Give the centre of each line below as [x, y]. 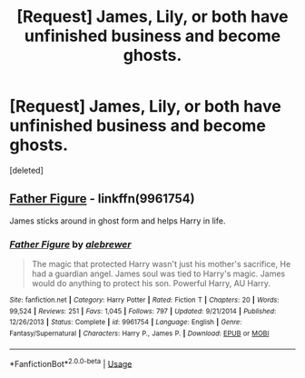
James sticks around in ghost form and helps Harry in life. [118, 221]
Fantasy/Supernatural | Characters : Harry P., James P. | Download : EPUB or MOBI [139, 333]
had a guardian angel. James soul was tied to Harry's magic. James [158, 274]
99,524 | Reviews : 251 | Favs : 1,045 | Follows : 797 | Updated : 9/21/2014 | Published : [143, 311]
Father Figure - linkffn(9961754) [102, 199]
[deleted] [26, 170]
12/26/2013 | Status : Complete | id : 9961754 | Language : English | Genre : [126, 323]
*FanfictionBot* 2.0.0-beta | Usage [71, 363]
